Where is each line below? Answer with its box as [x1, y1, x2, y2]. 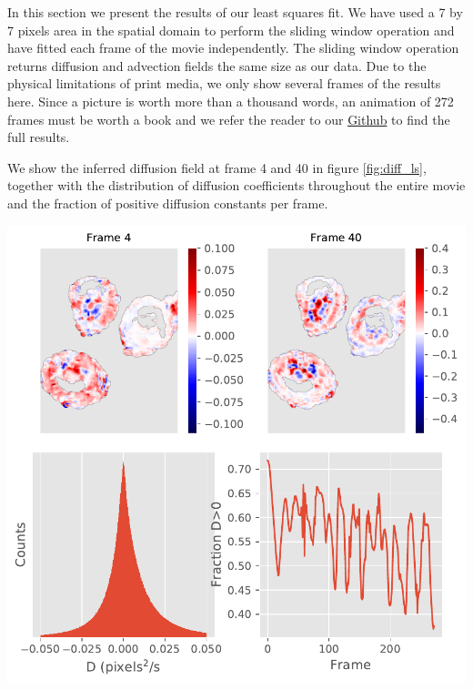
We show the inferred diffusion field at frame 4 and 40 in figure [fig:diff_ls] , [7, 157, 427, 177]
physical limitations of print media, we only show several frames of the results [7, 74, 441, 93]
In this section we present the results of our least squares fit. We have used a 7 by [7, 3, 463, 21]
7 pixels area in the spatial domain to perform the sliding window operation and [7, 20, 455, 39]
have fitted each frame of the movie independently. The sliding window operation [7, 38, 459, 57]
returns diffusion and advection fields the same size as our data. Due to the [7, 56, 427, 75]
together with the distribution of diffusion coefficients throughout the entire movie [7, 176, 466, 195]
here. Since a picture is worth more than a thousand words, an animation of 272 [7, 91, 454, 110]
